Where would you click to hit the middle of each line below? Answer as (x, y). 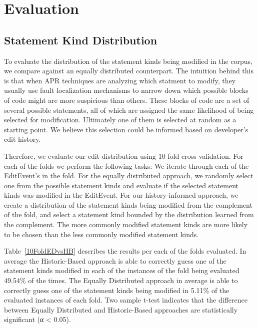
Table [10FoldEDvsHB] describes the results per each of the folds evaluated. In (125, 251)
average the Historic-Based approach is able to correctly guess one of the (115, 260)
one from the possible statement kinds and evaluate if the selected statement (121, 185)
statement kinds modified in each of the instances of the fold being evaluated (122, 270)
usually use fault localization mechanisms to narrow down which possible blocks (126, 90)
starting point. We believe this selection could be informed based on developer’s (126, 129)
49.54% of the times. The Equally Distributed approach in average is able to (121, 280)
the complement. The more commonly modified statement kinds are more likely (126, 224)
